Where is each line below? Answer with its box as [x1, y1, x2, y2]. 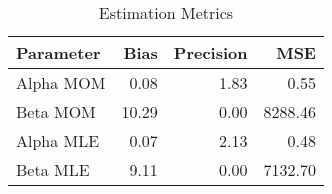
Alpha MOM [16, 71, 106, 94]
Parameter [16, 41, 101, 64]
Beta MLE [16, 158, 90, 181]
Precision [173, 41, 248, 64]
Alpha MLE [16, 129, 100, 152]
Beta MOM [16, 100, 96, 123]
